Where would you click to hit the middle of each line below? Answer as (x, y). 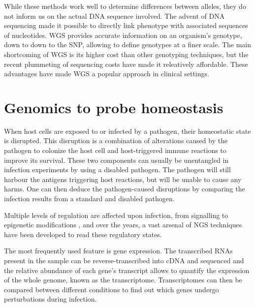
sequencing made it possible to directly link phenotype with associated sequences (126, 25)
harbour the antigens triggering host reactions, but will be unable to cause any (123, 179)
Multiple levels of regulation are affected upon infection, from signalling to (116, 215)
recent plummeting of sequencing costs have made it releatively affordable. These (126, 64)
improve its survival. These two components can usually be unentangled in (116, 160)
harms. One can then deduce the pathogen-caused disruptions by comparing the (125, 189)
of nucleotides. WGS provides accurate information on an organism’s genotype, (123, 35)
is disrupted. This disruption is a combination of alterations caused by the (116, 140)
